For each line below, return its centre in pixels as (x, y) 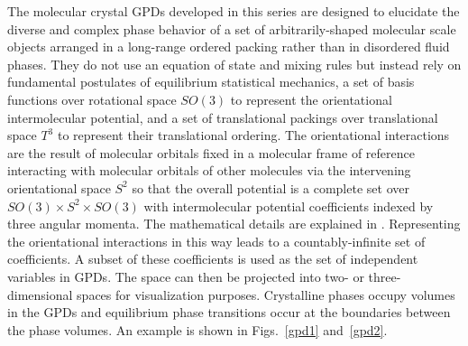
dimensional (40, 294)
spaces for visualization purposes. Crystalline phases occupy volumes (266, 294)
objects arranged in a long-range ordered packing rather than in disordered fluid (229, 47)
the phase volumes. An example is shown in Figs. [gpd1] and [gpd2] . (197, 329)
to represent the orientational (311, 99)
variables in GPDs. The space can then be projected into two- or (186, 276)
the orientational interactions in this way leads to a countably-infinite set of (216, 241)
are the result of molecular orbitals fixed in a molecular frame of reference (211, 152)
